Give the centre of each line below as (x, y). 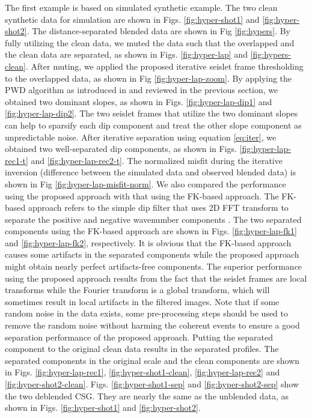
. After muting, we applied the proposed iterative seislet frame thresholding (165, 66)
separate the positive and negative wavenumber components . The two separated (153, 219)
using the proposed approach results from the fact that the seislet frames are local (156, 278)
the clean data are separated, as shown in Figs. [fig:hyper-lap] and (126, 54)
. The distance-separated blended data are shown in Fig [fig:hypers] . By (158, 31)
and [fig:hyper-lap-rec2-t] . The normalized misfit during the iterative (157, 160)
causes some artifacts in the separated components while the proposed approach (152, 254)
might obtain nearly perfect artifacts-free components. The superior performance (154, 266)
